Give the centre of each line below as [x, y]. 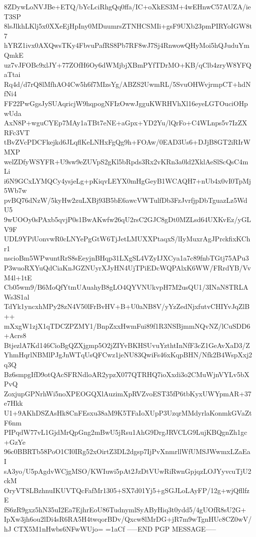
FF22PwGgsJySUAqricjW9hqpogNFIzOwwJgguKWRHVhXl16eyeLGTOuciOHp [126, 103]
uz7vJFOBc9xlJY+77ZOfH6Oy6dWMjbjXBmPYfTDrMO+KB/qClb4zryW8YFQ [128, 64]
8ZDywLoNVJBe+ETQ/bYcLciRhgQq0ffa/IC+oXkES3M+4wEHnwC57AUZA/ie [128, 6]
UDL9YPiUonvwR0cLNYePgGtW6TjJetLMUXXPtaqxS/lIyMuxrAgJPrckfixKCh [127, 239]
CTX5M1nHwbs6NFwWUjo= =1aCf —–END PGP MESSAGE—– [115, 529]
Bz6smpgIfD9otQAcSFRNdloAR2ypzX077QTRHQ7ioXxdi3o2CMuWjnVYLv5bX [127, 374]
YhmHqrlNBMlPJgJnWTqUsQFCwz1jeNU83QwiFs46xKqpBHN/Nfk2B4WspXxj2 [128, 355]
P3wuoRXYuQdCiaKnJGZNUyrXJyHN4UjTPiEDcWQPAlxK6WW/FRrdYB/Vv [128, 268]
